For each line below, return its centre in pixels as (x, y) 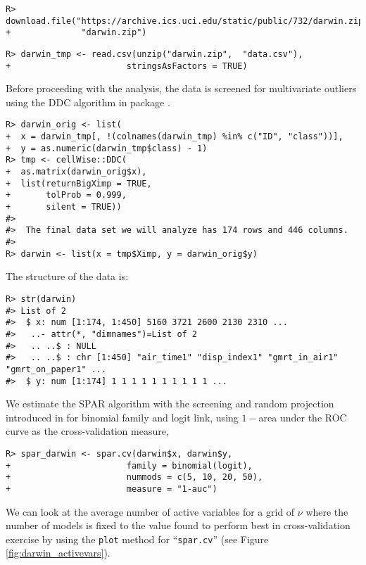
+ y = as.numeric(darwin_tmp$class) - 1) (107, 148)
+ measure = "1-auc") (112, 489)
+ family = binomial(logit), (129, 465)
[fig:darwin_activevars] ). (58, 553)
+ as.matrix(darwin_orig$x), (76, 172)
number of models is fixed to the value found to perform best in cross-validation (178, 525)
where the (327, 511)
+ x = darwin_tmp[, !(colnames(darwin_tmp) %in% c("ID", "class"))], (175, 137)
